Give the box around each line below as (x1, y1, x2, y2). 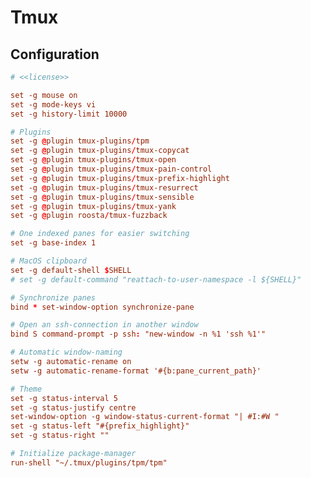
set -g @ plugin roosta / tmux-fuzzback (10, 211, 168, 221)
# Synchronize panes (10, 292, 97, 303)
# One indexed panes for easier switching (10, 229, 190, 239)
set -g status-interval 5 (10, 393, 118, 403)
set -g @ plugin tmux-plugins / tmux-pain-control (10, 164, 213, 174)
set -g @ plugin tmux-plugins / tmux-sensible (10, 192, 195, 202)
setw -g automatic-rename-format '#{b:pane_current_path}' (10, 366, 262, 376)
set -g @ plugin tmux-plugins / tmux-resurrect (10, 182, 199, 193)
